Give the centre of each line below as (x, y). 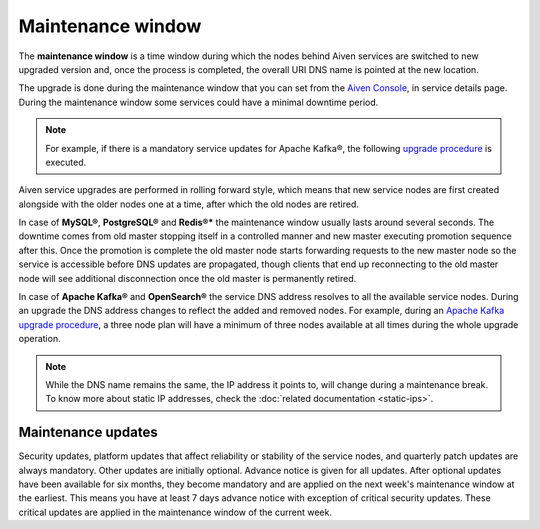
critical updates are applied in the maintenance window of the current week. (175, 512)
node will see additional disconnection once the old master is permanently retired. (187, 278)
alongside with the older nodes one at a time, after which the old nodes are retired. (188, 204)
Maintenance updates (88, 432)
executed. (66, 162)
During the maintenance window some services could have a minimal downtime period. (198, 102)
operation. (39, 339)
